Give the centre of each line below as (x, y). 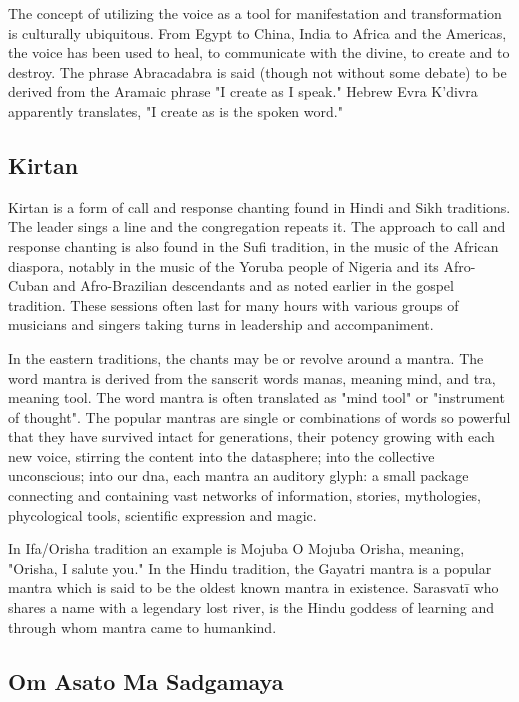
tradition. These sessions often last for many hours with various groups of (233, 304)
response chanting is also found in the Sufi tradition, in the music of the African (253, 245)
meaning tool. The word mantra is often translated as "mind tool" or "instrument (256, 397)
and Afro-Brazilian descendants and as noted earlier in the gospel (253, 285)
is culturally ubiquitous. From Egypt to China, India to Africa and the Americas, (257, 32)
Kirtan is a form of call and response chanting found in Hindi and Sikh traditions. (259, 206)
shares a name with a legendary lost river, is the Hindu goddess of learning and (251, 607)
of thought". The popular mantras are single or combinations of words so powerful (259, 416)
